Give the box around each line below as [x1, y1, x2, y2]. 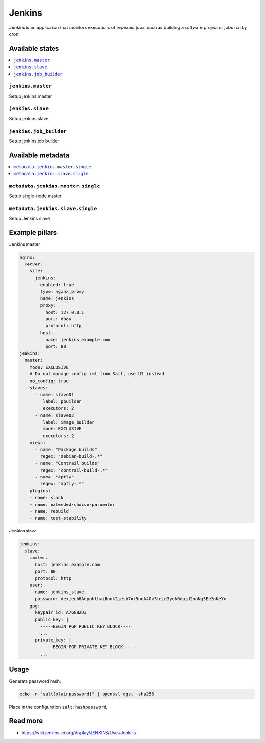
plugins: [29, 488, 51, 493]
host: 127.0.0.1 [45, 309, 84, 315]
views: [29, 440, 46, 446]
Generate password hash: [9, 678, 61, 684]
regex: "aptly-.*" [40, 481, 84, 487]
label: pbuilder [42, 398, 82, 404]
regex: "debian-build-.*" [40, 453, 103, 459]
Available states [9, 44, 59, 53]
